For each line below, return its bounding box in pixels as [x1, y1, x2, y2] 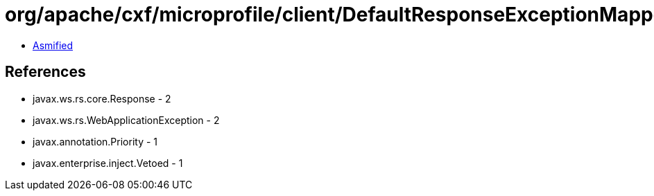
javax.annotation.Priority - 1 [33, 135, 158, 148]
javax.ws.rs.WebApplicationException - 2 [33, 114, 220, 126]
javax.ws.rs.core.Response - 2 [33, 92, 171, 105]
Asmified [33, 39, 74, 51]
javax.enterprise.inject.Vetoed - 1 [33, 157, 183, 169]
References [5, 63, 86, 81]
